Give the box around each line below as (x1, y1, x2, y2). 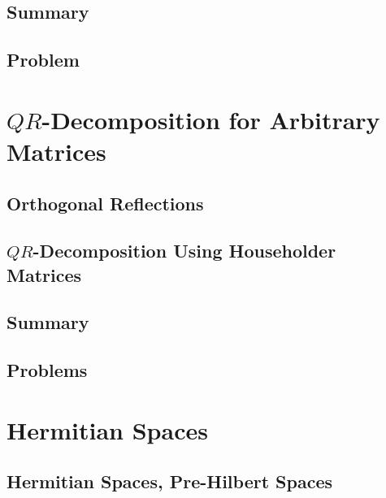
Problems (7, 357, 88, 383)
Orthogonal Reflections (7, 190, 204, 215)
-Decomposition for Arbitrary (41, 102, 380, 136)
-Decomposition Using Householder (33, 238, 336, 263)
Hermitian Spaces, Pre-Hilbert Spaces (7, 469, 332, 494)
